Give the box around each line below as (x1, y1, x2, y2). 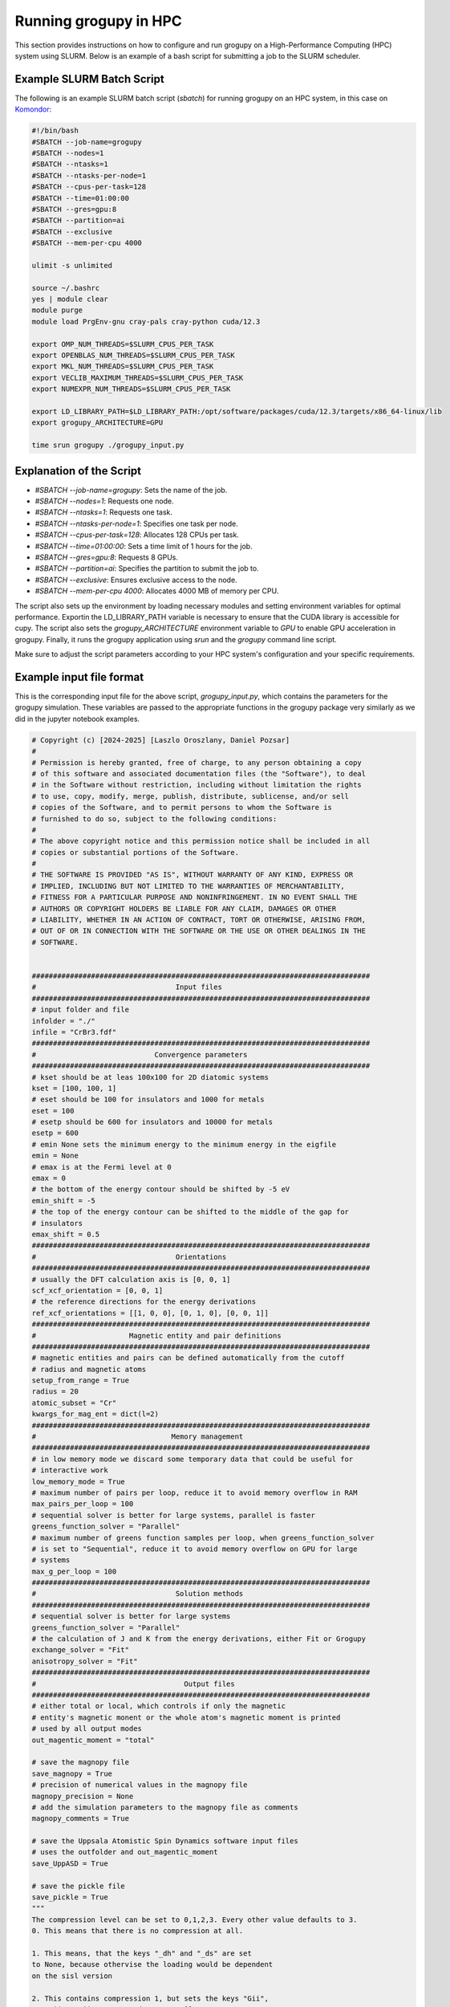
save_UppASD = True (31, 1858, 108, 1868)
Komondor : (14, 104, 52, 114)
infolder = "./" (31, 1016, 96, 1025)
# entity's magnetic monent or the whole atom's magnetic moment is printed (31, 1712, 341, 1722)
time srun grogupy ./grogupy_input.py (31, 441, 184, 450)
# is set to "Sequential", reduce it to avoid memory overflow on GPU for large (31, 1544, 358, 1553)
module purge (31, 306, 83, 315)
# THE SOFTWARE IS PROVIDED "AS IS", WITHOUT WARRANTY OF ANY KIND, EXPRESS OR (31, 870, 354, 879)
